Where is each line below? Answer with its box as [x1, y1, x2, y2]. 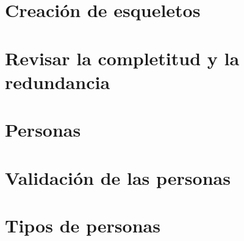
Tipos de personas [5, 212, 160, 237]
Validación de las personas [5, 165, 231, 190]
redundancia [5, 69, 110, 94]
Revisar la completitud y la [5, 45, 240, 70]
